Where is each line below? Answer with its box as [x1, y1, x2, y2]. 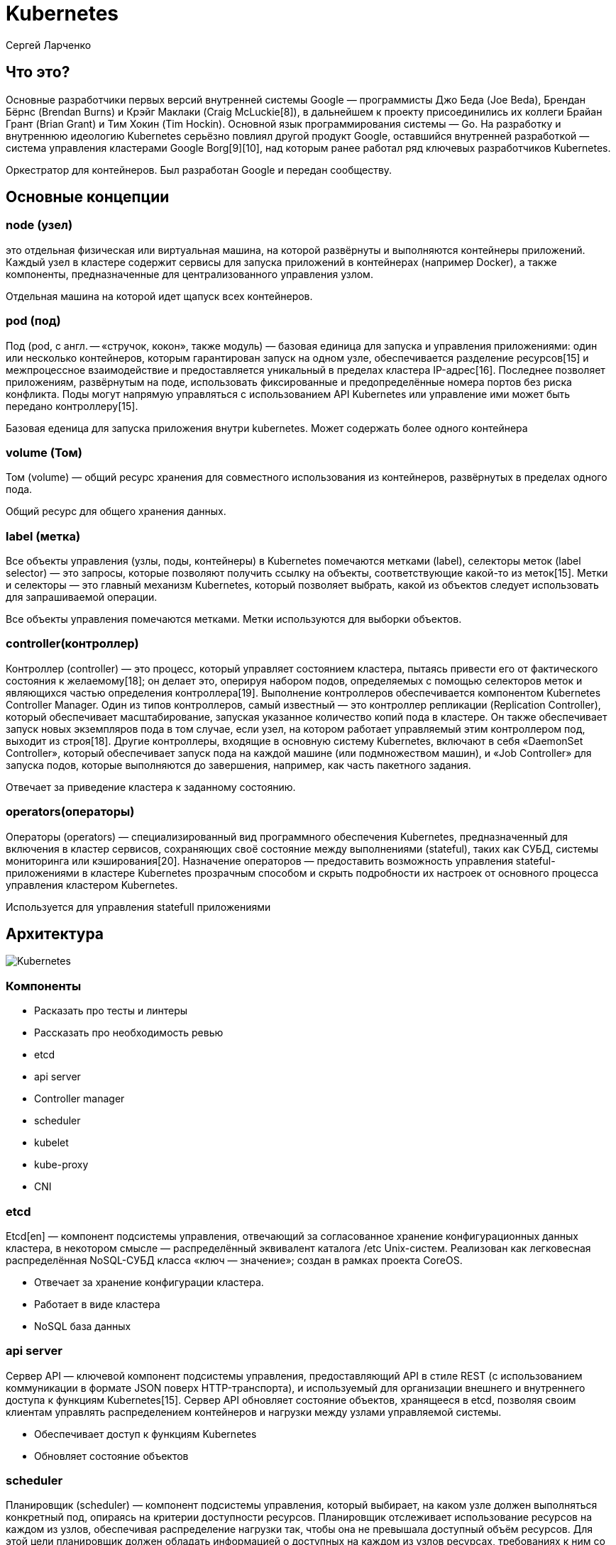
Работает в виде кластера [34, 1297, 160, 1310]
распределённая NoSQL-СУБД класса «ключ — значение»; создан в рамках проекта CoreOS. [6, 1253, 463, 1266]
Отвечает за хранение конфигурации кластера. [34, 1275, 264, 1288]
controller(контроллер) [6, 636, 139, 651]
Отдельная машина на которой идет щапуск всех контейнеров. [6, 289, 313, 302]
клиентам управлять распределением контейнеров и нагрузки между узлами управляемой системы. [6, 1405, 502, 1418]
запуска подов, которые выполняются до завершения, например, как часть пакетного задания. [6, 758, 471, 771]
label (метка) [6, 528, 81, 543]
